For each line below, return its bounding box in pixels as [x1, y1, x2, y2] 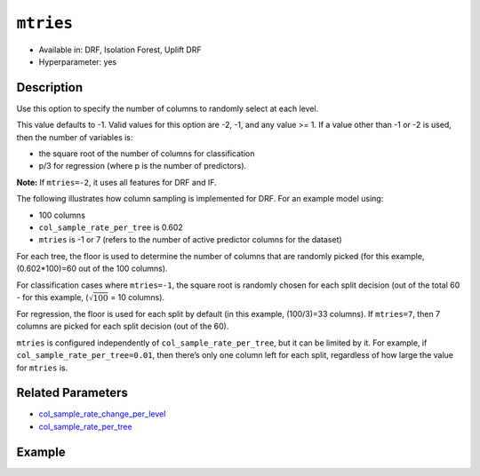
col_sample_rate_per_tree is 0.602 [38, 222, 184, 233]
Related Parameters [16, 385, 129, 401]
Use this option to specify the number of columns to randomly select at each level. [16, 103, 319, 114]
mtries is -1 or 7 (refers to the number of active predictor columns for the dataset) [38, 234, 342, 245]
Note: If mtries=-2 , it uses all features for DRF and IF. [16, 177, 217, 187]
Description [16, 80, 84, 95]
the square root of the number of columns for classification [38, 148, 255, 159]
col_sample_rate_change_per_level [38, 409, 166, 419]
